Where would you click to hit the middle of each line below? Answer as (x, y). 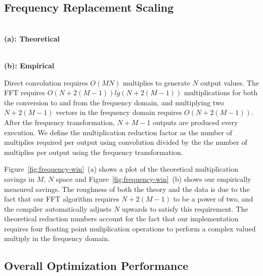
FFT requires (25, 92)
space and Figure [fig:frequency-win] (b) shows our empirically (154, 179)
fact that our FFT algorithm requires (62, 199)
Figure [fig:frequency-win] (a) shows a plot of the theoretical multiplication (121, 169)
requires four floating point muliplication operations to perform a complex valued (130, 228)
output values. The (230, 82)
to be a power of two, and (213, 199)
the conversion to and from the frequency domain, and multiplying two (114, 102)
